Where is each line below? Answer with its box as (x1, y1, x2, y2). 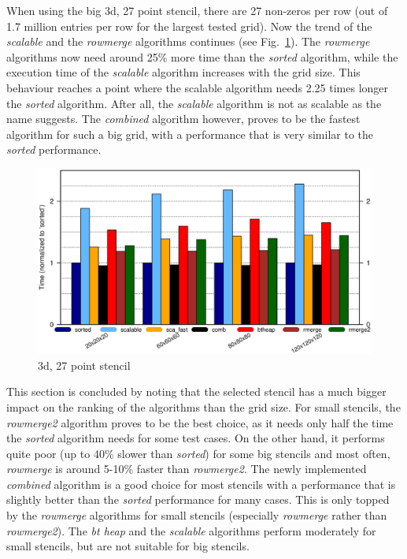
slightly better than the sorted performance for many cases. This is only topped (6, 491, 390, 508)
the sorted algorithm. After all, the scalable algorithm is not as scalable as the (6, 95, 382, 111)
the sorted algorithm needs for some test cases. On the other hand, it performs (6, 430, 385, 446)
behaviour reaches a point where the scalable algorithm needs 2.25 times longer (6, 79, 389, 95)
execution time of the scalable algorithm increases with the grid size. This (6, 64, 361, 80)
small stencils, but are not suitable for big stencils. (6, 538, 250, 554)
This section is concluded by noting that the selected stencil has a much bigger (6, 383, 387, 400)
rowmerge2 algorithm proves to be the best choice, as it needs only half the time (6, 414, 394, 430)
